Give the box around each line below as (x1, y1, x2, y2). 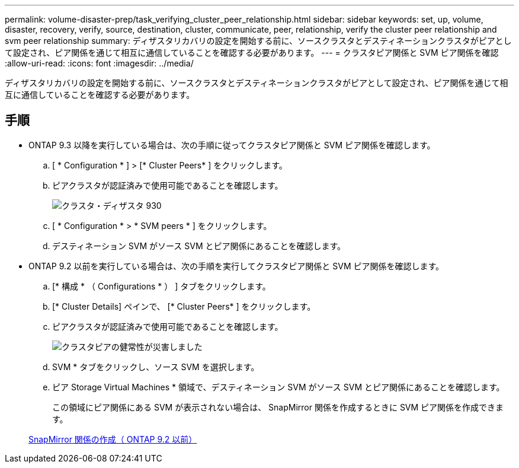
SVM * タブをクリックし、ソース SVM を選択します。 (52, 361, 259, 372)
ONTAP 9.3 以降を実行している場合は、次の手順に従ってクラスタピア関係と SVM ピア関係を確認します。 (28, 139, 435, 150)
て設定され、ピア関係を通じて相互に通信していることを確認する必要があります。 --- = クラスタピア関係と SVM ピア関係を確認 (5, 47, 499, 58)
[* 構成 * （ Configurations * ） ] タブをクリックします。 (52, 281, 271, 291)
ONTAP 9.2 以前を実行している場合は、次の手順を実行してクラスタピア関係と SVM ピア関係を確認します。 (28, 260, 444, 271)
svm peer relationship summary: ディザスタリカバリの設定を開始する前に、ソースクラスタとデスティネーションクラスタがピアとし (5, 36, 512, 46)
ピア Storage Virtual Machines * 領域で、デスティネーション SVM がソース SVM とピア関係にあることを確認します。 (52, 381, 505, 392)
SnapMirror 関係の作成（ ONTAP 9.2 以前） (28, 434, 197, 444)
